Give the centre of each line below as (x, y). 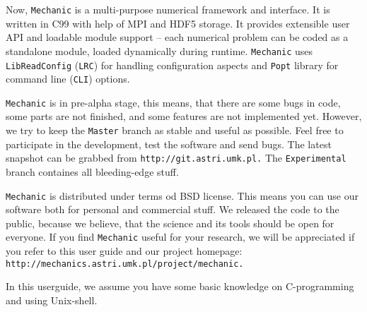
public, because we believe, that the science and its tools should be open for (170, 223)
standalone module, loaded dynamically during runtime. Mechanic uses (159, 50)
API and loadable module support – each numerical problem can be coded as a (177, 37)
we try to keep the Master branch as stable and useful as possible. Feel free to (175, 130)
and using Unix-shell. (52, 300)
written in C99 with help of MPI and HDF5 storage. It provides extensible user (178, 23)
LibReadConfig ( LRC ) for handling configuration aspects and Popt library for (172, 65)
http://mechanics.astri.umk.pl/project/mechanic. (125, 264)
